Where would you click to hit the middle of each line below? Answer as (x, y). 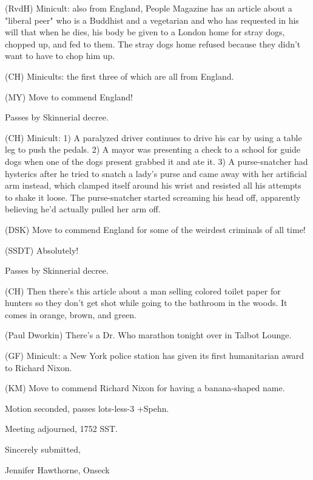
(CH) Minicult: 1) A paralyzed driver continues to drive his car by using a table (153, 137)
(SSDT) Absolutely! (42, 250)
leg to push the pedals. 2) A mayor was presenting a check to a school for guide (153, 149)
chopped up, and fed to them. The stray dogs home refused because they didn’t (153, 43)
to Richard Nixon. (39, 367)
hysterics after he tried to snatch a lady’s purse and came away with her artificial (156, 173)
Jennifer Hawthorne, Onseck (57, 469)
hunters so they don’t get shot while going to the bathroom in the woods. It (146, 303)
